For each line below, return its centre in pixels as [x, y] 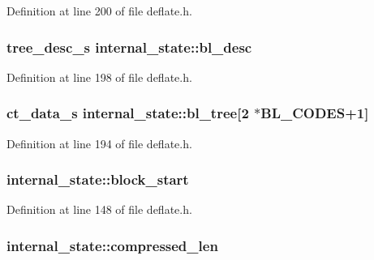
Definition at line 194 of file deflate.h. [99, 143]
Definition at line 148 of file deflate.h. [99, 209]
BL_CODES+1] [315, 113]
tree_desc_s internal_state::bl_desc [129, 47]
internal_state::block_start [98, 179]
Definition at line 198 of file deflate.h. [99, 77]
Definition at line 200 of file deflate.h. [99, 11]
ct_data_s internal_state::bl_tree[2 [128, 113]
